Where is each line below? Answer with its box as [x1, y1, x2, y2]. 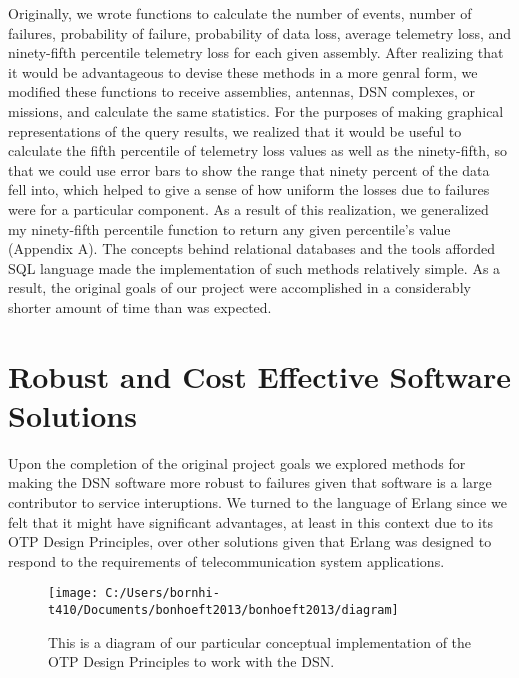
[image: [48, 586, 99, 601]
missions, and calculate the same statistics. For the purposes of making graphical [8, 100, 504, 121]
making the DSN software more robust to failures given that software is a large [8, 472, 492, 493]
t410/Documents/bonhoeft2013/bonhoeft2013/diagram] [48, 603, 399, 618]
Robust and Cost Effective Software [8, 355, 512, 396]
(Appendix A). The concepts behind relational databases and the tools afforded [8, 238, 495, 259]
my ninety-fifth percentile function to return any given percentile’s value [8, 218, 451, 239]
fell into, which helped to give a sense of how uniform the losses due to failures [8, 179, 490, 200]
